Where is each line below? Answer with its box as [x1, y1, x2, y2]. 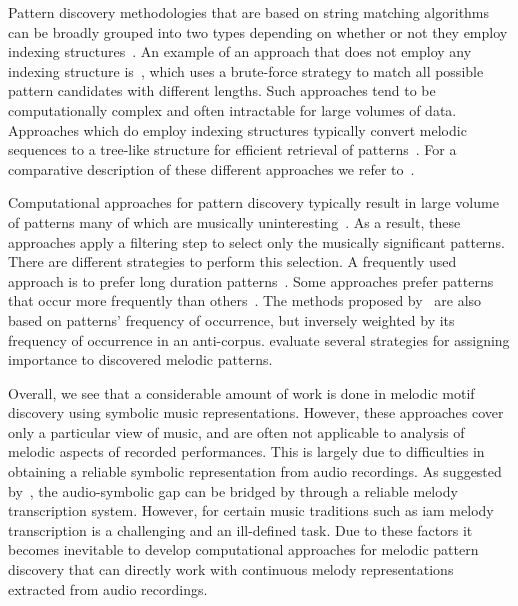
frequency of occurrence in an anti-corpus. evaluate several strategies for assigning [8, 329, 510, 350]
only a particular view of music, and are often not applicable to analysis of [8, 421, 465, 442]
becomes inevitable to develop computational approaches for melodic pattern [8, 539, 479, 560]
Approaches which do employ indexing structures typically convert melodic [8, 119, 467, 140]
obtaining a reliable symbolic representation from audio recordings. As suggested [8, 461, 502, 482]
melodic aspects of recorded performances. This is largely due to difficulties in [8, 441, 485, 462]
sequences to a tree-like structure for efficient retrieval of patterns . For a [8, 139, 457, 160]
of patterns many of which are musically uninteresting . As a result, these [8, 211, 461, 232]
